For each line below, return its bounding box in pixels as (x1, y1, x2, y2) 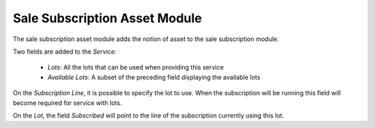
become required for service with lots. (12, 98, 122, 107)
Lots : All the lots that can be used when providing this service (47, 63, 224, 72)
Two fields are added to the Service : (12, 47, 117, 56)
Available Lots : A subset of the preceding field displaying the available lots (47, 73, 260, 81)
